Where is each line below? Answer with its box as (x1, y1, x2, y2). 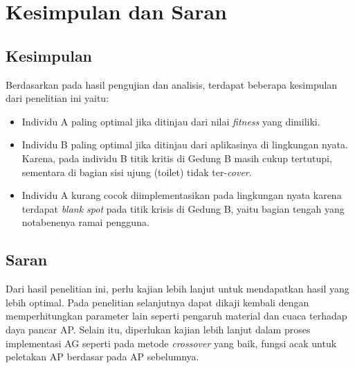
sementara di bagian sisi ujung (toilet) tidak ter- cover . (21, 164, 252, 179)
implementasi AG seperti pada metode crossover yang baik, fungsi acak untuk (6, 335, 337, 350)
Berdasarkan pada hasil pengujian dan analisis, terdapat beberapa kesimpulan (6, 77, 338, 91)
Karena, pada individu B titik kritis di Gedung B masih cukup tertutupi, (21, 150, 332, 165)
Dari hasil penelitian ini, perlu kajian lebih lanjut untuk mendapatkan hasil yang (6, 281, 349, 296)
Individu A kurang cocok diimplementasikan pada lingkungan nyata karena (21, 188, 342, 202)
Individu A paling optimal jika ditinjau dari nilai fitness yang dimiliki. (21, 114, 320, 128)
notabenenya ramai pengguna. (21, 215, 149, 229)
